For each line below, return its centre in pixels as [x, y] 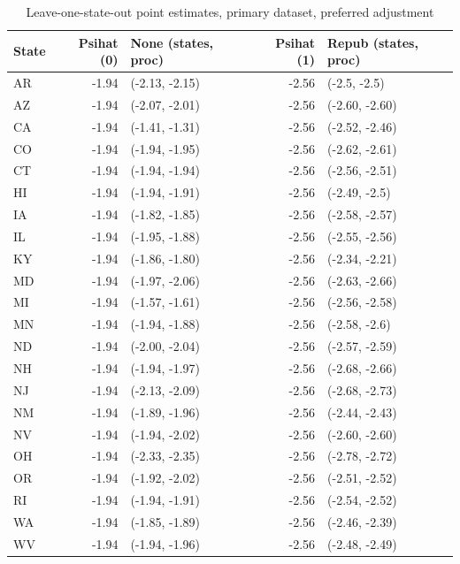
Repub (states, [373, 42]
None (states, [172, 42]
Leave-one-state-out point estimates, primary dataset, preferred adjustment [230, 11]
